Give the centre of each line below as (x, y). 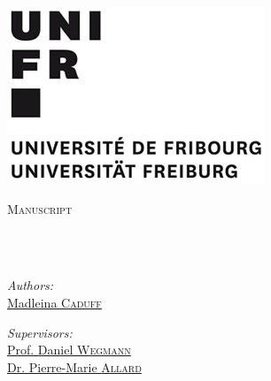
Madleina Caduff (54, 302)
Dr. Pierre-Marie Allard (74, 366)
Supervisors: (40, 332)
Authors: (31, 285)
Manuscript (40, 208)
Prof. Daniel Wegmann (69, 350)
